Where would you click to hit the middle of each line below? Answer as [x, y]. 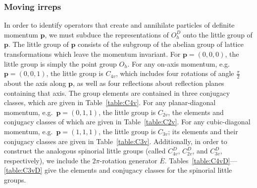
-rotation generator [128, 160]
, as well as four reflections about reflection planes [148, 83]
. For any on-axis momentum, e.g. [179, 63]
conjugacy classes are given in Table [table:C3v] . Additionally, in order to [116, 141]
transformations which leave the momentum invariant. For [92, 54]
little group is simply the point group [60, 63]
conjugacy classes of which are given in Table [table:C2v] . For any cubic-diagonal [127, 122]
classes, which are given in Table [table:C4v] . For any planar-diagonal [110, 102]
